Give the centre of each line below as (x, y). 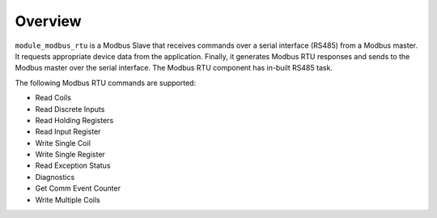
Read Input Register (68, 132)
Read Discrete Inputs (70, 109)
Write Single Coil (63, 143)
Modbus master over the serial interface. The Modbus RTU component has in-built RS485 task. (174, 68)
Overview (48, 21)
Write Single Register (70, 155)
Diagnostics (55, 177)
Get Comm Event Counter (78, 188)
